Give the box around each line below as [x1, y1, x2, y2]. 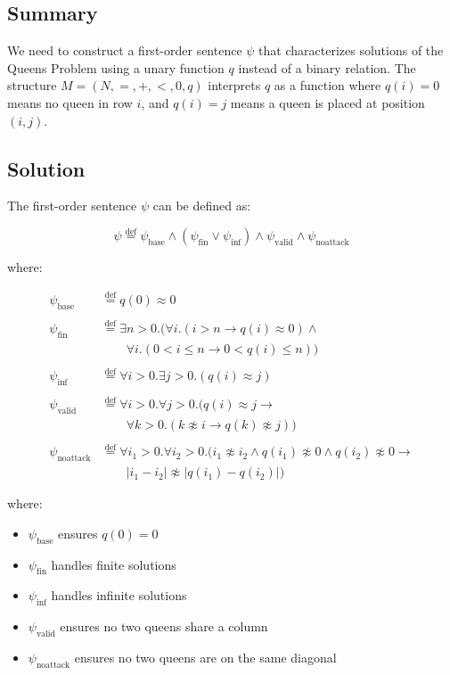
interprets [208, 76, 261, 95]
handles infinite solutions [51, 586, 187, 605]
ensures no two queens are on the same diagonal [74, 648, 337, 667]
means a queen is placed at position [230, 93, 425, 111]
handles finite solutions [51, 555, 176, 573]
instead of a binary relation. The [238, 58, 416, 77]
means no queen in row [7, 93, 133, 111]
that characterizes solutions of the [258, 41, 444, 60]
